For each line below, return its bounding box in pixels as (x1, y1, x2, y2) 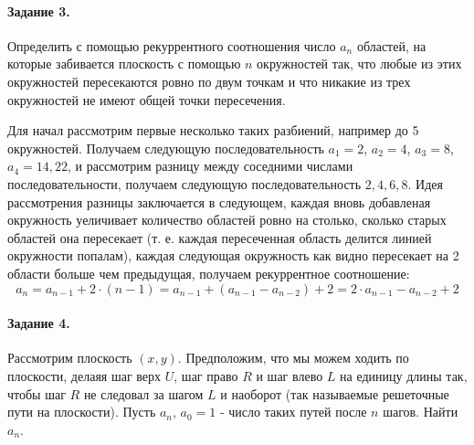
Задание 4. (7, 313, 70, 333)
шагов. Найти (383, 402, 458, 421)
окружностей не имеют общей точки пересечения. (7, 90, 286, 109)
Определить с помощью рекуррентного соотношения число (7, 36, 336, 55)
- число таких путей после (219, 402, 367, 421)
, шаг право (174, 366, 238, 385)
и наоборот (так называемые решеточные (220, 384, 449, 403)
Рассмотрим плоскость (7, 348, 132, 367)
